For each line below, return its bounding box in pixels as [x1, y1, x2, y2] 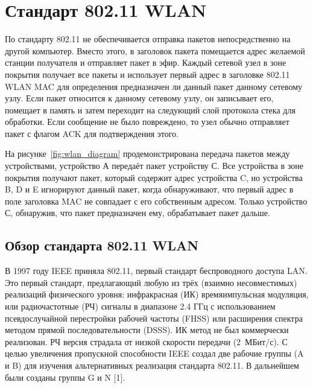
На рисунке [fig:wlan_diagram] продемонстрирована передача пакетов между [5, 147, 290, 160]
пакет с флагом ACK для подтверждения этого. [5, 127, 179, 139]
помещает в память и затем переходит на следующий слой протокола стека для [5, 103, 296, 116]
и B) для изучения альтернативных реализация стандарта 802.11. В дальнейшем [5, 358, 299, 371]
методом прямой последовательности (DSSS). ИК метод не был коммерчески [5, 323, 289, 336]
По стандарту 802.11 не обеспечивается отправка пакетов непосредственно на [5, 33, 291, 45]
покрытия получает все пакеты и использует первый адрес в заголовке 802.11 [5, 68, 290, 80]
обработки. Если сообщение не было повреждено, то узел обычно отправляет [5, 115, 289, 128]
